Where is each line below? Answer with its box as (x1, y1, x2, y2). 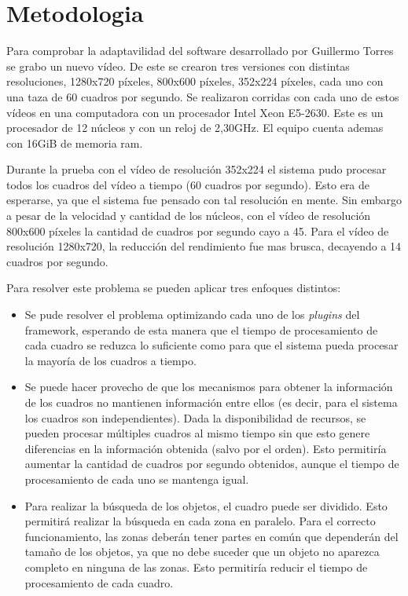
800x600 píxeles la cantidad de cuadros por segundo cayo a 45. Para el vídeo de (6, 222, 389, 239)
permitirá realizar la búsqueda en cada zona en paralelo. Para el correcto (24, 513, 376, 529)
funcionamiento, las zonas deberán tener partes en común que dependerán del (24, 528, 399, 544)
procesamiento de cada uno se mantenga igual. (24, 470, 249, 487)
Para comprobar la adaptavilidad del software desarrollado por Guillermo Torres (6, 42, 394, 59)
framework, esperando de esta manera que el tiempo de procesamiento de (24, 321, 378, 338)
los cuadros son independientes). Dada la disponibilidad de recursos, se (24, 409, 366, 426)
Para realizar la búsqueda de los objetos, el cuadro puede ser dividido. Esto (24, 497, 388, 514)
